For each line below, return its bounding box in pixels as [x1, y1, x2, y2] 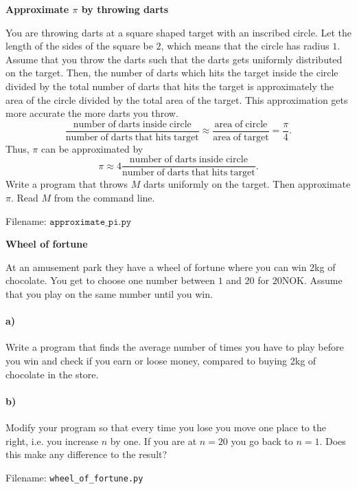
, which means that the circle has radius [161, 39, 330, 53]
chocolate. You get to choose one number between [5, 273, 215, 287]
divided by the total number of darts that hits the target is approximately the [5, 78, 334, 93]
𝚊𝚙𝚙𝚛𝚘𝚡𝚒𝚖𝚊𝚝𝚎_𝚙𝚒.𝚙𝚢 [49, 217, 132, 227]
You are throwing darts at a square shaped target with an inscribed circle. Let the [5, 25, 352, 39]
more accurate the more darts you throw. [5, 106, 178, 120]
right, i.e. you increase [5, 433, 99, 448]
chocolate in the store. [5, 367, 99, 381]
